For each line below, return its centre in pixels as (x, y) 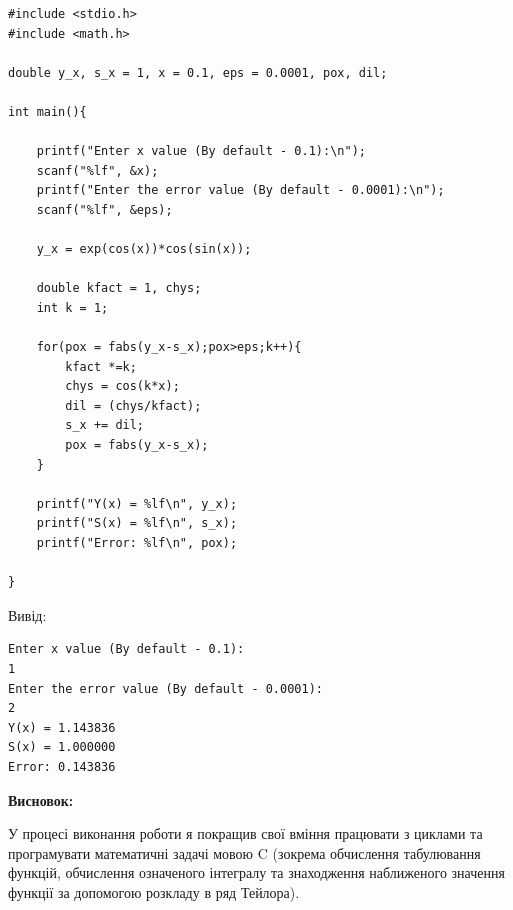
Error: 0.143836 (62, 766)
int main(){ (47, 111)
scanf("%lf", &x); (97, 170)
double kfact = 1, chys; (119, 288)
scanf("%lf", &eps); (104, 209)
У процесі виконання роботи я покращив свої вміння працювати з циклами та (245, 833)
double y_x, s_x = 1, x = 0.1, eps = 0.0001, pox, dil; (198, 72)
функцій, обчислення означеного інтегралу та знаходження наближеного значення (256, 872)
